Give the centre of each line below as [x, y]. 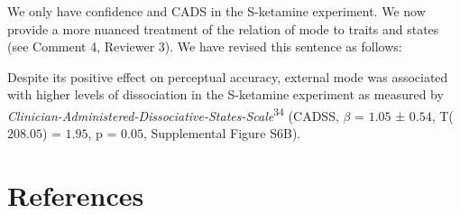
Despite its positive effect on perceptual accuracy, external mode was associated [228, 76]
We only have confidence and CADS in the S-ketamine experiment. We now [216, 11]
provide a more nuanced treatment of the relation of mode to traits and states [223, 28]
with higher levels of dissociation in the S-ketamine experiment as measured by [225, 94]
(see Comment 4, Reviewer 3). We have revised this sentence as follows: [205, 47]
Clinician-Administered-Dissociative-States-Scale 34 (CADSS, [173, 114]
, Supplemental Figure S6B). [222, 133]
